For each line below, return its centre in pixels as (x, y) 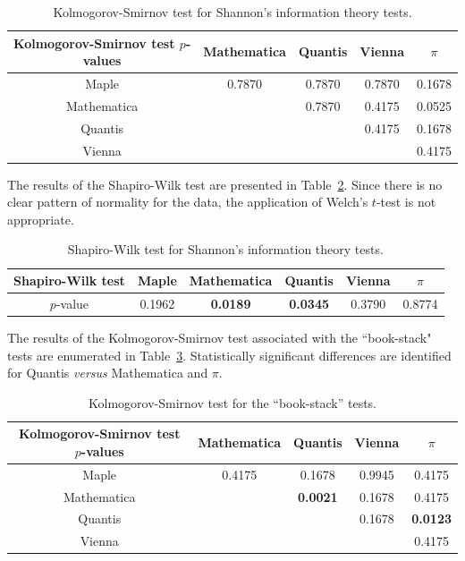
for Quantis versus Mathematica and (108, 373)
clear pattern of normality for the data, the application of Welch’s (188, 202)
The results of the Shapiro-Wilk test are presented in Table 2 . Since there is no (225, 184)
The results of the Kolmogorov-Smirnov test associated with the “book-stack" (220, 337)
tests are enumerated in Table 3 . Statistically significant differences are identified (229, 355)
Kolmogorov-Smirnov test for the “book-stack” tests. (232, 402)
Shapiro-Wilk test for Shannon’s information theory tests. (225, 249)
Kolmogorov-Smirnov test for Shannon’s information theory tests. (232, 12)
